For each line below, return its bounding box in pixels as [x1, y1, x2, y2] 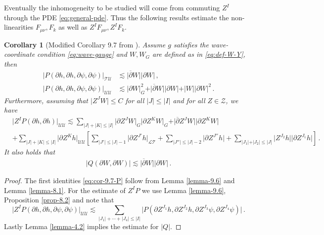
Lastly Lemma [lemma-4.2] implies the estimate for [4, 221, 159, 232]
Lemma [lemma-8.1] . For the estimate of [4, 185, 126, 195]
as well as [58, 22, 88, 32]
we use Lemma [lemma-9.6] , [141, 185, 226, 195]
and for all [173, 95, 205, 105]
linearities [4, 22, 34, 32]
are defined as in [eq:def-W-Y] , [152, 49, 245, 59]
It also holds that [4, 147, 55, 157]
